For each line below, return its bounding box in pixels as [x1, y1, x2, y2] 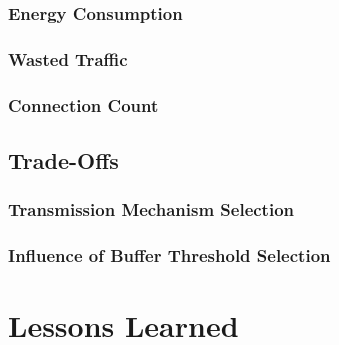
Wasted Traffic [8, 46, 128, 71]
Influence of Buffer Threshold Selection [8, 243, 331, 268]
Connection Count [8, 92, 159, 117]
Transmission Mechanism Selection [8, 197, 295, 222]
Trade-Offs [8, 144, 119, 175]
